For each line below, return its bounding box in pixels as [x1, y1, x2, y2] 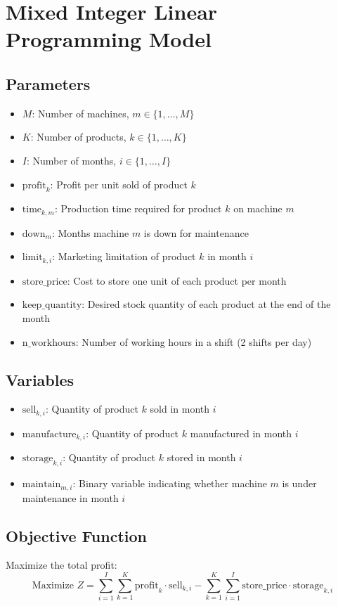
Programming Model [6, 25, 212, 53]
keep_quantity [22, 300, 82, 311]
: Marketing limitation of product [52, 249, 196, 264]
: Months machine [51, 225, 129, 240]
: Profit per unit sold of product [50, 176, 188, 191]
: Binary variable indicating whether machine [72, 476, 267, 491]
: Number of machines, [32, 105, 129, 120]
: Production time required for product [54, 201, 222, 216]
